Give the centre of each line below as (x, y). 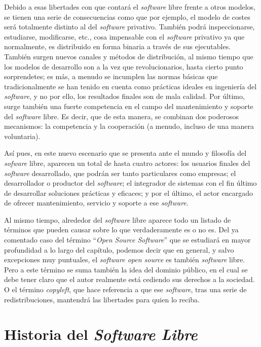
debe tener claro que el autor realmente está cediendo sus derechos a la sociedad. (129, 279)
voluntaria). (22, 136)
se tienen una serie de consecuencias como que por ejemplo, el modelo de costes (127, 16)
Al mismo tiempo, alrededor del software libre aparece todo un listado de (118, 219)
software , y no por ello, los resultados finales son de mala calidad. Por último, (124, 96)
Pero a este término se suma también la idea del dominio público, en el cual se (126, 269)
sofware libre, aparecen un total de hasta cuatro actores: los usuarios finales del (127, 163)
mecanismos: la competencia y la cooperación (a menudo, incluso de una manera (129, 126)
